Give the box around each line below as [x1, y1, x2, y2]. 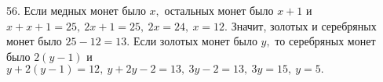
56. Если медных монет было [6, 2, 146, 18]
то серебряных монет [275, 33, 376, 49]
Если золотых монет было [133, 33, 257, 49]
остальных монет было [164, 2, 274, 18]
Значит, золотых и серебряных [231, 17, 377, 34]
